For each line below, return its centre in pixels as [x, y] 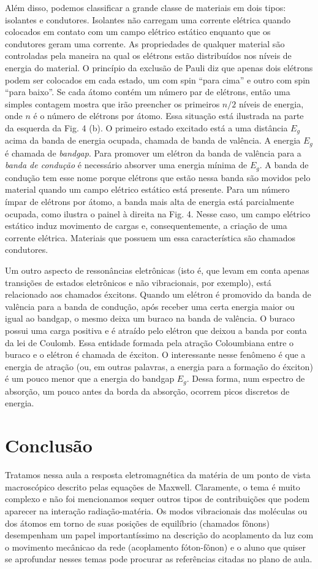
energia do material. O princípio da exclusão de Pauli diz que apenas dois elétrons [159, 67]
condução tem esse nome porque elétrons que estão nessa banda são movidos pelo [158, 177]
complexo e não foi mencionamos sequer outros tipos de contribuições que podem [157, 499]
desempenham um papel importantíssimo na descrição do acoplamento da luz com [159, 535]
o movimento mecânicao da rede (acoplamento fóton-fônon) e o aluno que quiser [155, 547]
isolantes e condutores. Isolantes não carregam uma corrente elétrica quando [148, 19]
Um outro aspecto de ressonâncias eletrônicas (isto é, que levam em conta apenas [157, 270]
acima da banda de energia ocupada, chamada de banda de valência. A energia [153, 140]
